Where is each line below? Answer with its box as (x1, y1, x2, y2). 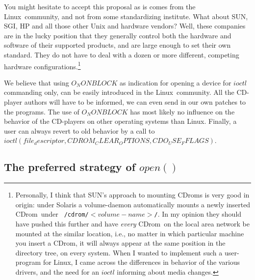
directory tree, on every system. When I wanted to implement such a (15, 247, 223, 257)
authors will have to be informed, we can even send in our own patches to (24, 97, 246, 107)
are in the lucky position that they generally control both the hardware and (4, 30, 231, 40)
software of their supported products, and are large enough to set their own (4, 40, 231, 50)
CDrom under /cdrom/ (15, 209, 89, 219)
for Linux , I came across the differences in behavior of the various (43, 257, 240, 267)
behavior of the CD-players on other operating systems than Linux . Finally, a (4, 116, 237, 126)
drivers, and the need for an (15, 266, 99, 277)
